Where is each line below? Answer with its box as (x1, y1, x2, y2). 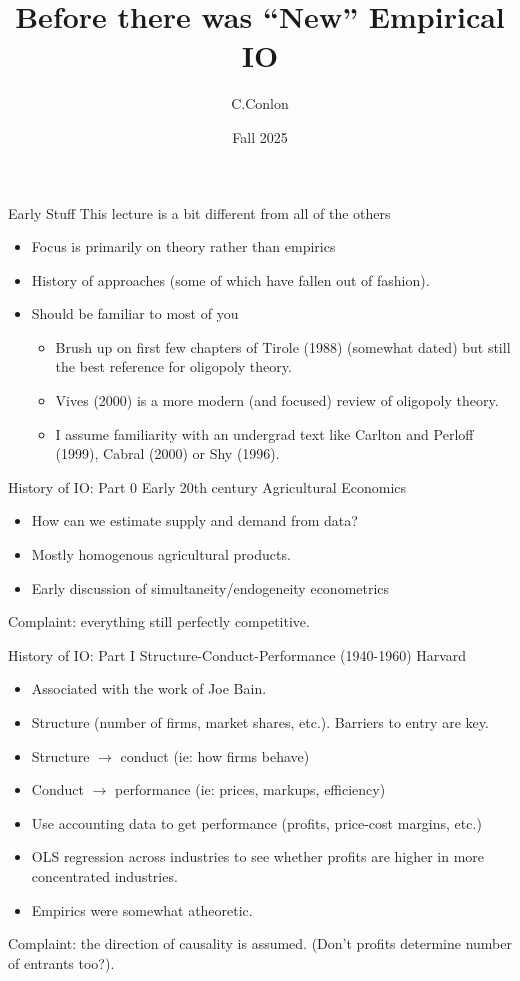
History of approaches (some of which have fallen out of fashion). (31, 269, 430, 290)
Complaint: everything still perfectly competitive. (8, 611, 310, 632)
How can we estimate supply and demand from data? (31, 510, 358, 531)
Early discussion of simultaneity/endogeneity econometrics (31, 577, 390, 598)
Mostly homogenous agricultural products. (31, 544, 291, 565)
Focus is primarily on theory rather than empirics (31, 236, 336, 257)
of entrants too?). (8, 952, 115, 973)
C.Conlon (231, 93, 289, 114)
